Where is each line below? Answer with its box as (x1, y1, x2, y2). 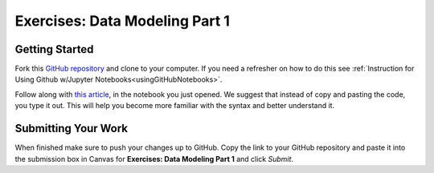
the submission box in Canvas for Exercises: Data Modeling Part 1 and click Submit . (14, 154, 293, 163)
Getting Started (14, 42, 94, 56)
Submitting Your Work (14, 122, 129, 135)
